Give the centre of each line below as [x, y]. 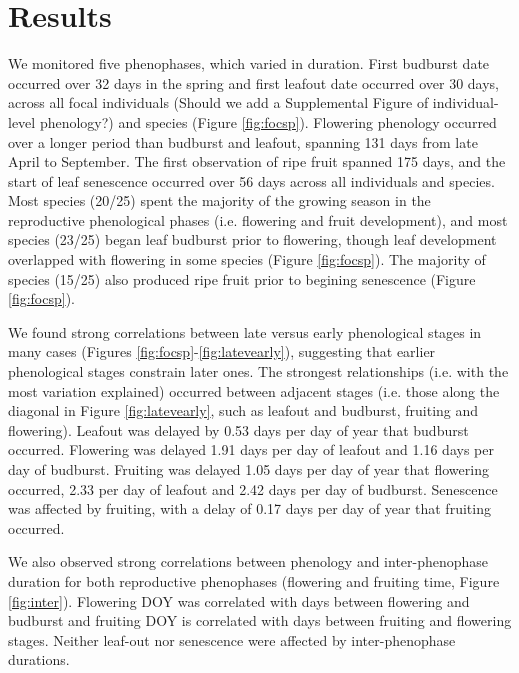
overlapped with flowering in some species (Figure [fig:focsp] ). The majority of [247, 259]
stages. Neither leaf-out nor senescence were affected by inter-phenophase [232, 639]
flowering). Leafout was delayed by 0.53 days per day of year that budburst [238, 429]
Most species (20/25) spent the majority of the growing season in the [219, 200]
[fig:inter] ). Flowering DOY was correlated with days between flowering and [239, 600]
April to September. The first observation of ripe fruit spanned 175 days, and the [257, 161]
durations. [39, 659]
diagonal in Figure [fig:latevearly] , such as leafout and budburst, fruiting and [243, 410]
